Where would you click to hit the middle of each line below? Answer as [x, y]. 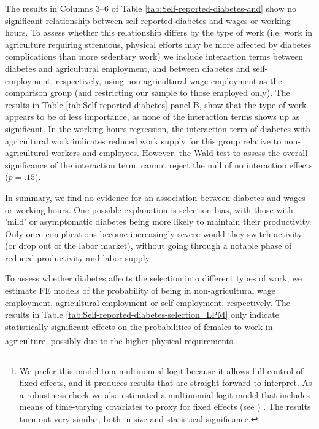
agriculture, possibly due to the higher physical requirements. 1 [122, 340]
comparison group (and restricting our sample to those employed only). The [148, 92]
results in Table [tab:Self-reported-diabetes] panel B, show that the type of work [156, 104]
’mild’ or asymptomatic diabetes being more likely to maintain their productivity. [158, 222]
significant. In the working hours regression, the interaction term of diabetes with [158, 128]
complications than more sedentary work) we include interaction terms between [154, 56]
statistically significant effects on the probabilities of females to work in [139, 326]
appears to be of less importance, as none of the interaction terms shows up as [152, 116]
